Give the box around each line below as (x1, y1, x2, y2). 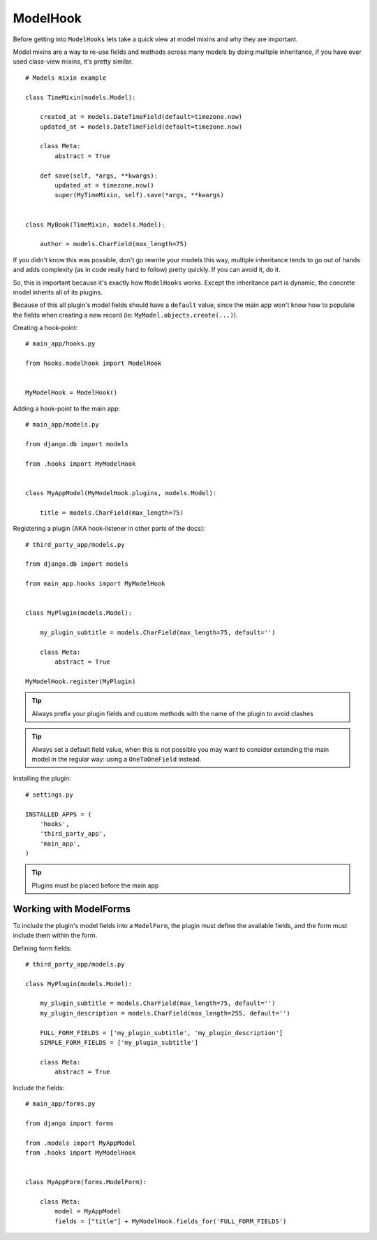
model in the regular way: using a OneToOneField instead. (31, 755, 202, 763)
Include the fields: (13, 1083, 65, 1092)
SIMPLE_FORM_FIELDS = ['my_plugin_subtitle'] (39, 1039, 199, 1047)
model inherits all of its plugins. (13, 287, 103, 297)
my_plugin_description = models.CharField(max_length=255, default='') (39, 1009, 290, 1017)
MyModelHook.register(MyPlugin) (25, 677, 136, 685)
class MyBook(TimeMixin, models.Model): (25, 220, 165, 229)
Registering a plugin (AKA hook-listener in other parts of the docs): (13, 525, 205, 533)
